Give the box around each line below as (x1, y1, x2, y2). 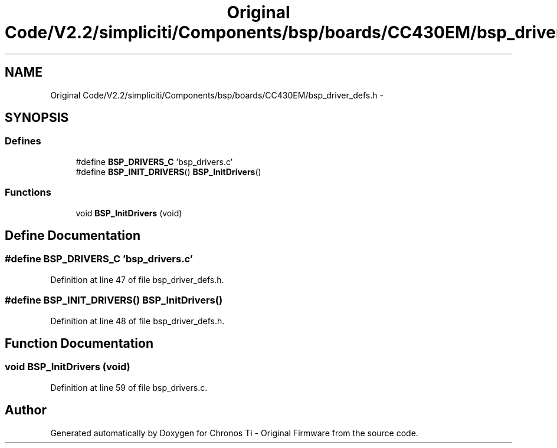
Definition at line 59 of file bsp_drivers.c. (50, 382, 208, 393)
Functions (5, 186, 51, 199)
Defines (5, 135, 41, 147)
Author (5, 403, 47, 418)
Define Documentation (5, 228, 140, 243)
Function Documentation (5, 335, 153, 351)
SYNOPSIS (5, 110, 69, 126)
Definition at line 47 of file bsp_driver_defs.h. (50, 274, 224, 285)
